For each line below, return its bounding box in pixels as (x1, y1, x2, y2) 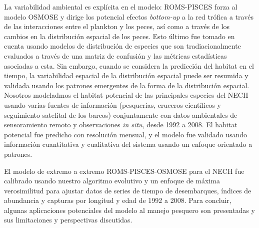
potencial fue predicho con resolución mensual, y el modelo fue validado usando (4, 129, 247, 139)
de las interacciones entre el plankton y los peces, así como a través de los (4, 21, 229, 32)
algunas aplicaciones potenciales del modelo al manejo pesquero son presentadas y (4, 204, 255, 215)
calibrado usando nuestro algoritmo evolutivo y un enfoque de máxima (4, 175, 220, 186)
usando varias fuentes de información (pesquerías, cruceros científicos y (4, 99, 221, 110)
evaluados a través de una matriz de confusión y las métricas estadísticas (4, 50, 227, 61)
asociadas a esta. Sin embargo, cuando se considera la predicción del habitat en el (4, 60, 254, 71)
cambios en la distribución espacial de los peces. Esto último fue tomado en (4, 31, 235, 41)
